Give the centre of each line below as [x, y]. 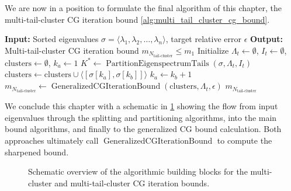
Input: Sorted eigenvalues [52, 39]
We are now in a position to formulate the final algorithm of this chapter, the [143, 8]
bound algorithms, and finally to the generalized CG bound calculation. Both [143, 129]
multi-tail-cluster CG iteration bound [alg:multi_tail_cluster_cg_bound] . [137, 19]
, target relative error [203, 39]
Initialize [213, 50]
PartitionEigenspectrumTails [157, 63]
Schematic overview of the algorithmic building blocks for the [138, 171]
